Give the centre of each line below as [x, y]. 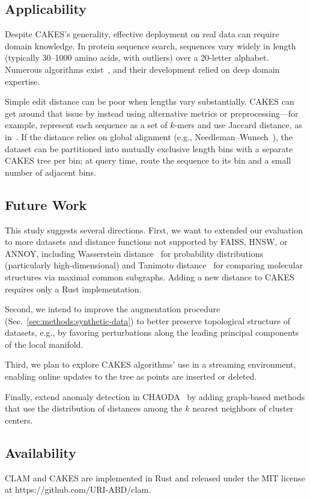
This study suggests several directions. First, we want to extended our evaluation [154, 230]
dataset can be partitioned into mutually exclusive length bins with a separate [149, 148]
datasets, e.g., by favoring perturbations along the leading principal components [152, 332]
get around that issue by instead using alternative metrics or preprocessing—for [152, 113]
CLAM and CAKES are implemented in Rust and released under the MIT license [155, 477]
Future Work [46, 204]
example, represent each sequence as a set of [86, 125]
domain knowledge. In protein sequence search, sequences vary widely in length [150, 45]
